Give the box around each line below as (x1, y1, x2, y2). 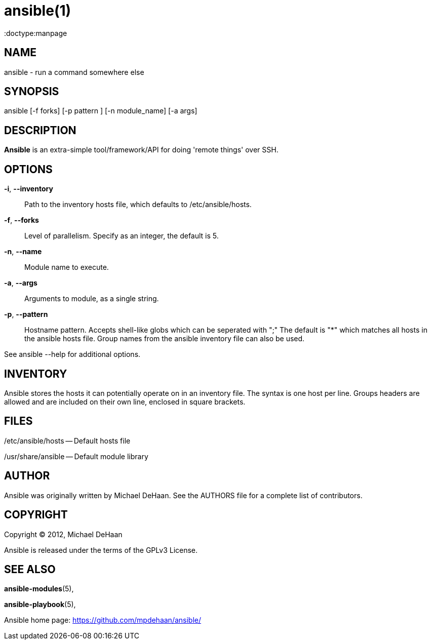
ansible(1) (4, 2, 71, 19)
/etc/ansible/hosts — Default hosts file (4, 436, 131, 445)
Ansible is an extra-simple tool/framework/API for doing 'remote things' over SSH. (4, 145, 279, 154)
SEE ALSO (4, 562, 56, 576)
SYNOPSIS (4, 85, 59, 98)
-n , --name (4, 247, 42, 256)
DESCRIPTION (4, 124, 76, 137)
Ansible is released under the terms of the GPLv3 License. (4, 545, 198, 554)
